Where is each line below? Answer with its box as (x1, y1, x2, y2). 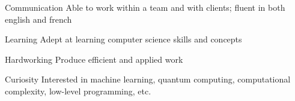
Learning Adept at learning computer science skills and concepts (5, 33, 242, 45)
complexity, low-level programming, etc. (5, 84, 151, 97)
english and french (5, 13, 72, 25)
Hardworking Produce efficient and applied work (5, 53, 183, 65)
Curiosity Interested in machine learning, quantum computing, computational (5, 73, 291, 85)
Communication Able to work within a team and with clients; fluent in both (5, 1, 285, 13)
